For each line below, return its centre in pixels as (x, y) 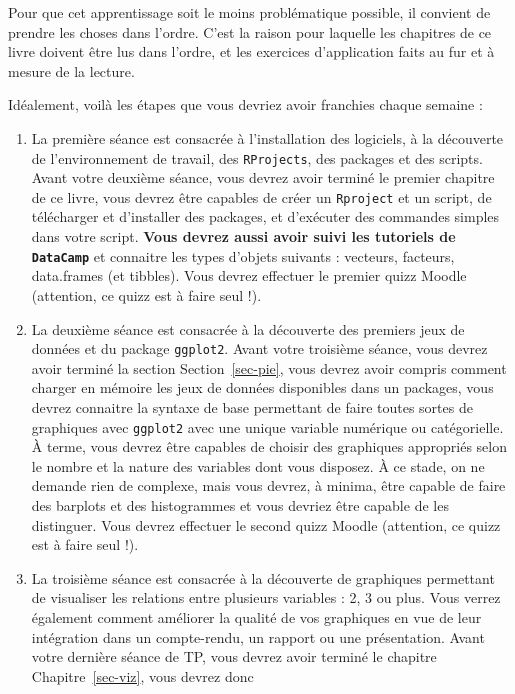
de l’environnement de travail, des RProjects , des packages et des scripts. (257, 157)
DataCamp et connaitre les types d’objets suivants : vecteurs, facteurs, (243, 255)
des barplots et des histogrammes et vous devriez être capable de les (240, 504)
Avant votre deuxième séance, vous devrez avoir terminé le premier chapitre (263, 177)
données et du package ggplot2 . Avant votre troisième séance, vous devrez (259, 348)
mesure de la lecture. (71, 70)
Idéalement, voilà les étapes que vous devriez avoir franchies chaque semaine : (245, 104)
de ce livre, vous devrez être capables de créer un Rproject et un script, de (261, 196)
